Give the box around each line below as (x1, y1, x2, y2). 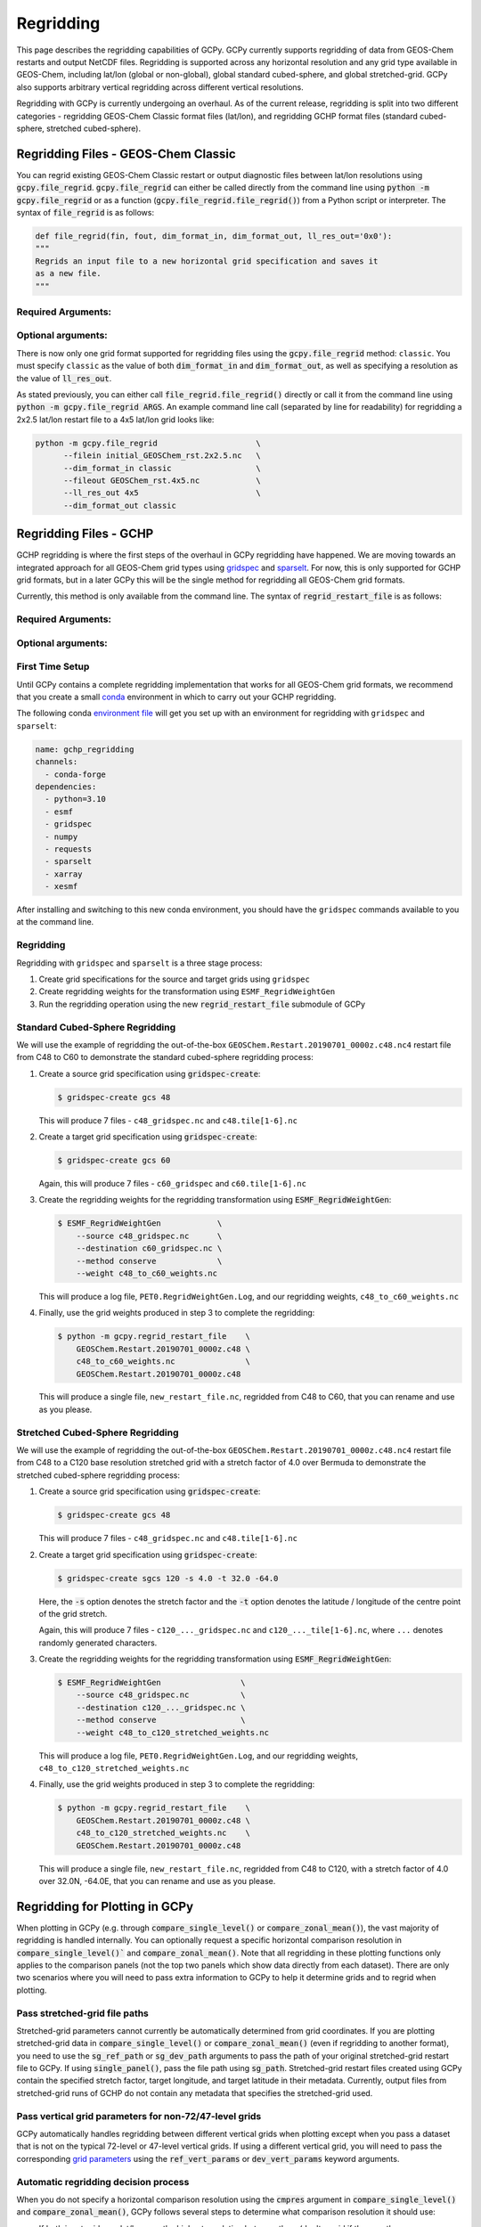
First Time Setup (16, 660, 90, 673)
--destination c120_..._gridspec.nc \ (76, 1702, 246, 1712)
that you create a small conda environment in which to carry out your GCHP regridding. (16, 691, 337, 703)
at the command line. (16, 917, 94, 927)
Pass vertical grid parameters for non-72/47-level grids (16, 2109, 262, 2122)
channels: (35, 757, 78, 767)
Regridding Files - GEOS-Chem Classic (16, 146, 236, 161)
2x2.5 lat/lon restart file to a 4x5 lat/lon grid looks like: (16, 414, 215, 425)
